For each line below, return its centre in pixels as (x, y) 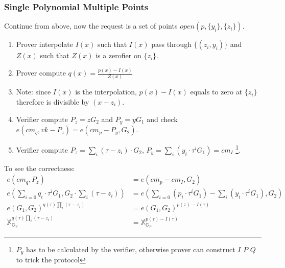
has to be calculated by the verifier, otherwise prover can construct (131, 249)
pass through (171, 44)
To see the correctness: (40, 168)
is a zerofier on (118, 55)
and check (162, 119)
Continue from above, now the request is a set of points (91, 26)
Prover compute (41, 73)
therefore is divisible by (53, 102)
